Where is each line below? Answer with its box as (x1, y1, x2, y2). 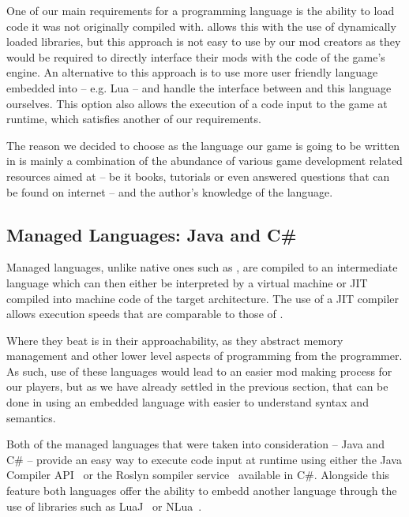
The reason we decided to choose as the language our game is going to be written (6, 137, 400, 153)
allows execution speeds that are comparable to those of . (6, 305, 283, 322)
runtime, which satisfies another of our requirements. (6, 111, 261, 127)
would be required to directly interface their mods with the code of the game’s (6, 48, 385, 65)
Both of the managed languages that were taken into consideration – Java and (6, 436, 385, 452)
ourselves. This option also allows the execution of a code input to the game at (6, 95, 388, 111)
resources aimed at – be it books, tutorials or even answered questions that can (6, 167, 390, 184)
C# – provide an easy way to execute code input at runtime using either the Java (6, 451, 402, 467)
